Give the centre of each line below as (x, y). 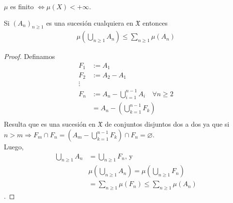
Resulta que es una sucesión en (50, 124)
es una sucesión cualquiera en (90, 22)
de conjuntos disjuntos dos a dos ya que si (167, 124)
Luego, (14, 146)
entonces (155, 22)
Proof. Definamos (30, 56)
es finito (22, 6)
